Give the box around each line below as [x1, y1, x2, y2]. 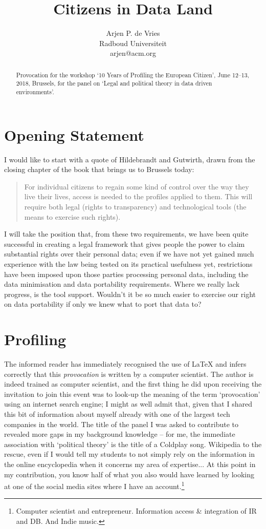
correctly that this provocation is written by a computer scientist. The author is [4, 368, 254, 379]
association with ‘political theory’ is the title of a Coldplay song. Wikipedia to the [4, 438, 262, 449]
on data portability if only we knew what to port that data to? [4, 299, 202, 309]
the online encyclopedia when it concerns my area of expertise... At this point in [4, 458, 256, 469]
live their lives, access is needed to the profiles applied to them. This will [24, 191, 253, 202]
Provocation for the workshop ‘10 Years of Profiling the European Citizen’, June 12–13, [16, 70, 249, 79]
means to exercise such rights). [24, 211, 121, 222]
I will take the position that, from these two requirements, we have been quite [4, 228, 249, 239]
